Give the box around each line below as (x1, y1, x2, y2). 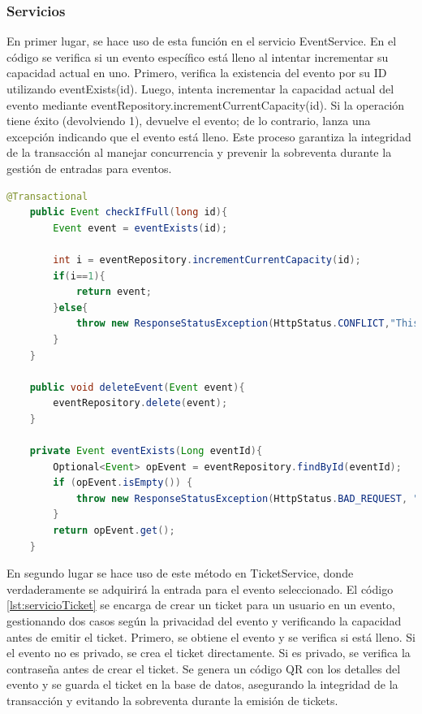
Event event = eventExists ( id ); (53, 222, 228, 234)
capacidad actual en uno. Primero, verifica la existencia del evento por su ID (6, 64, 387, 81)
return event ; (75, 286, 152, 298)
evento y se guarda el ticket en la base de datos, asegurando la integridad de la (6, 676, 398, 693)
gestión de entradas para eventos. (6, 159, 172, 176)
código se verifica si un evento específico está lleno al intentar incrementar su (6, 48, 389, 65)
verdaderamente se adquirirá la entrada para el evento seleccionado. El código (6, 580, 394, 597)
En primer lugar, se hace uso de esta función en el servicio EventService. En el (6, 32, 397, 50)
